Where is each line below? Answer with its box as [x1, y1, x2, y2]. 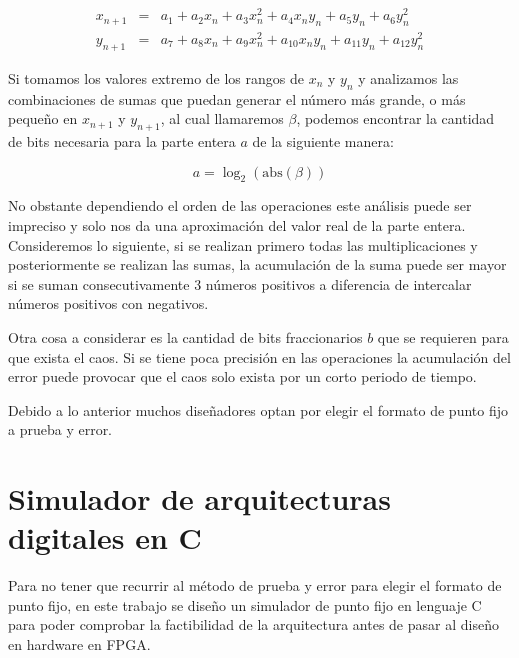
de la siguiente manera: [252, 131, 394, 151]
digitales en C [8, 517, 202, 558]
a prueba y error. [8, 419, 113, 440]
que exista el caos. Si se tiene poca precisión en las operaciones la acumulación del [8, 346, 511, 367]
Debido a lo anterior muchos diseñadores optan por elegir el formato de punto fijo [8, 399, 509, 420]
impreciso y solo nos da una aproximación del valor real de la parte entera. [8, 214, 466, 235]
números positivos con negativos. [8, 293, 209, 314]
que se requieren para [377, 326, 509, 347]
